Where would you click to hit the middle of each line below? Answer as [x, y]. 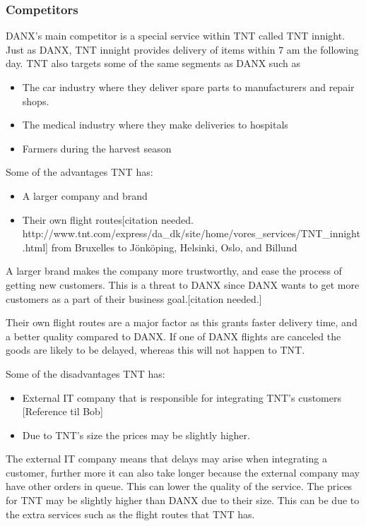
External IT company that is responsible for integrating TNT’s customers [182, 397]
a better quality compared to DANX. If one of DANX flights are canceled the [173, 336]
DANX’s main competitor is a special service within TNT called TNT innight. [176, 36]
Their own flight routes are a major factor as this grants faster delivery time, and [182, 322]
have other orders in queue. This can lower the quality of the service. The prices [179, 486]
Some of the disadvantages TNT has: [85, 373]
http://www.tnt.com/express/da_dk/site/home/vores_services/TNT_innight [191, 233]
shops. [36, 101]
